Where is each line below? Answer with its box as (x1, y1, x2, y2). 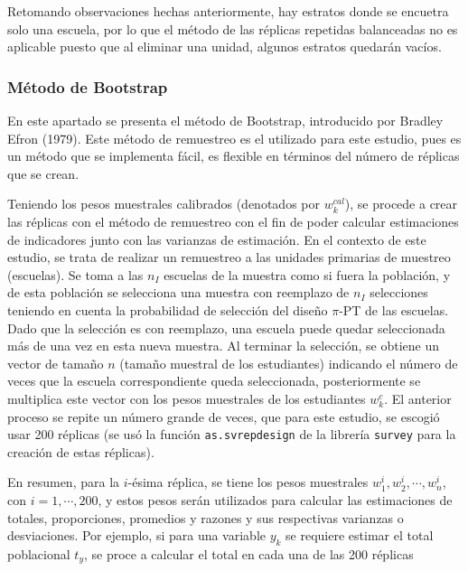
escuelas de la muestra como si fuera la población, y (164, 265, 451, 284)
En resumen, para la (7, 473, 120, 491)
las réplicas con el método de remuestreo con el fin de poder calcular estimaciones (7, 211, 459, 230)
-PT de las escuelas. (339, 300, 449, 319)
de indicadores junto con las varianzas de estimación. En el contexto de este (7, 229, 426, 248)
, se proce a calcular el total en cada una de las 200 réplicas (83, 544, 414, 563)
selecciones (370, 283, 428, 302)
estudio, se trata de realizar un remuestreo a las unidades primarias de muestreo (7, 248, 451, 267)
